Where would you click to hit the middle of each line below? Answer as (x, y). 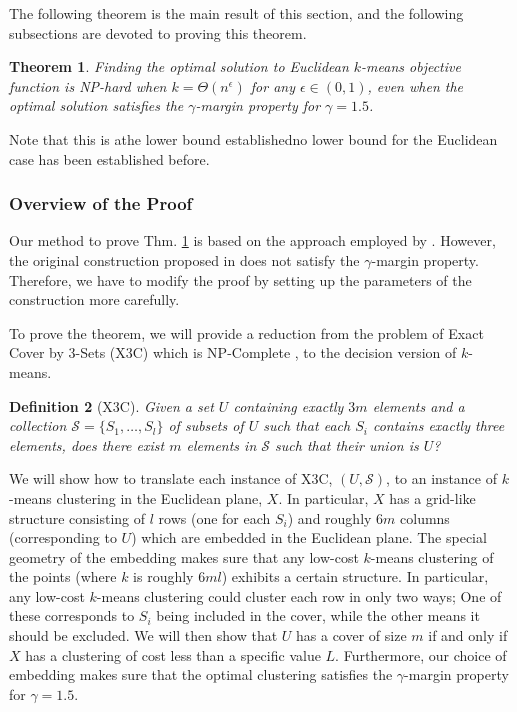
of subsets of (206, 425)
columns (425, 517)
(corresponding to (63, 537)
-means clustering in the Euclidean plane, (136, 497)
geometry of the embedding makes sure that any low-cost (184, 556)
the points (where (63, 576)
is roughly (163, 576)
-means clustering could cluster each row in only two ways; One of (299, 595)
